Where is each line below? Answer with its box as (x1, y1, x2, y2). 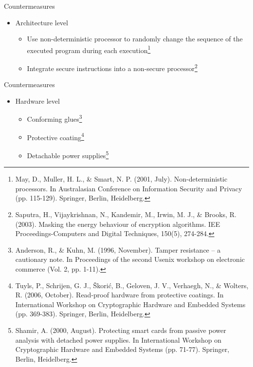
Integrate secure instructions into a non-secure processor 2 (27, 62, 198, 73)
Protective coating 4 (27, 130, 84, 142)
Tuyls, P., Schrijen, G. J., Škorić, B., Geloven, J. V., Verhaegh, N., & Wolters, (15, 280, 249, 290)
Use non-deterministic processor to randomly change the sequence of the (27, 34, 243, 44)
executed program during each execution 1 (27, 43, 151, 55)
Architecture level (15, 17, 68, 27)
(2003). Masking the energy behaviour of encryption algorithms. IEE (15, 219, 220, 229)
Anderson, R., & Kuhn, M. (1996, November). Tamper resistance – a (15, 244, 221, 255)
